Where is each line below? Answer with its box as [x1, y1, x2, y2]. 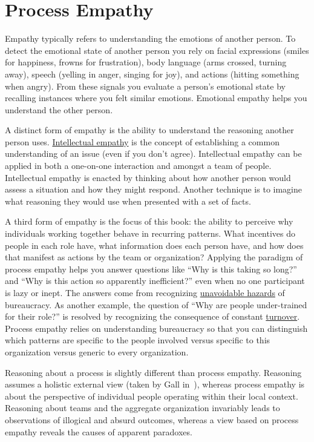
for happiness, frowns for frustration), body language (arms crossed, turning [5, 56, 287, 68]
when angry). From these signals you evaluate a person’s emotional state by [5, 79, 286, 92]
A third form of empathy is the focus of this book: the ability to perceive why [5, 215, 293, 228]
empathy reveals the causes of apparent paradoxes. [5, 425, 192, 438]
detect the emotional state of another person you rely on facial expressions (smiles [5, 44, 309, 56]
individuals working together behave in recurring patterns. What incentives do [5, 227, 296, 240]
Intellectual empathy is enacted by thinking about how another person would [5, 171, 291, 183]
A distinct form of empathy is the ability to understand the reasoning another [5, 124, 294, 136]
